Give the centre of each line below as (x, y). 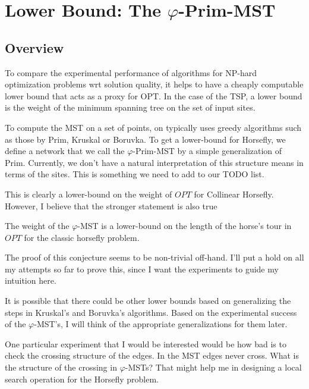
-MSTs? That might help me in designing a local (213, 367)
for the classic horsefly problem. (82, 237)
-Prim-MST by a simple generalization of (207, 151)
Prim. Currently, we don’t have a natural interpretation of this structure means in (154, 162)
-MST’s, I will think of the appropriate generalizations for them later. (161, 324)
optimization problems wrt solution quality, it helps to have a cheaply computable (154, 84)
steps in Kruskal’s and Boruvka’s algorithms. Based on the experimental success (151, 312)
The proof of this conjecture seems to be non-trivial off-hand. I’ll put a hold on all (154, 257)
